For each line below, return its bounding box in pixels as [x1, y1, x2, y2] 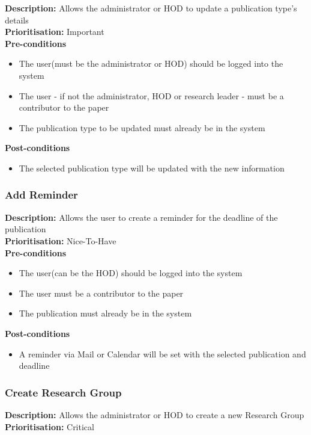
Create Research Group [5, 384, 122, 400]
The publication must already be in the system [19, 307, 192, 319]
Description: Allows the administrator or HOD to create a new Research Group [5, 408, 304, 421]
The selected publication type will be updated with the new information [19, 161, 285, 174]
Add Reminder [5, 187, 78, 202]
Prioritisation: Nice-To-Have [5, 234, 116, 247]
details [5, 13, 29, 26]
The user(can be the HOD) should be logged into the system [19, 267, 243, 279]
